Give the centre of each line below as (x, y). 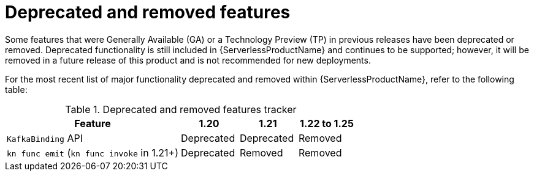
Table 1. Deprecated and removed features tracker (181, 109)
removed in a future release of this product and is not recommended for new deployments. (188, 60)
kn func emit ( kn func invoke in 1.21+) (93, 152)
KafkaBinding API (45, 138)
